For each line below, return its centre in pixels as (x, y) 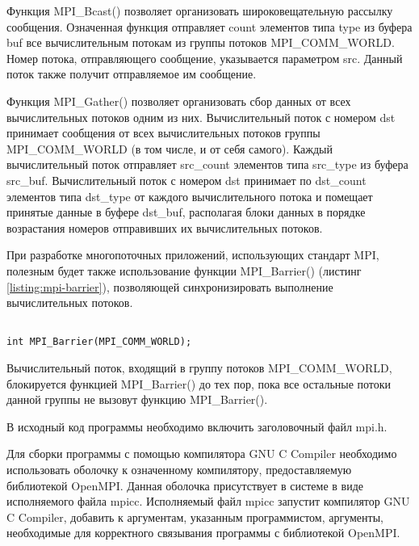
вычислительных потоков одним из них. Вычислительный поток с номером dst (201, 117)
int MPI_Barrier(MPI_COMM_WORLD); (99, 342)
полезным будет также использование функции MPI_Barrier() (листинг (184, 270)
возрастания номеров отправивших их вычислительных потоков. (165, 227)
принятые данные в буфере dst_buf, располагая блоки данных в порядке (186, 212)
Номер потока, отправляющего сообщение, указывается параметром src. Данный (205, 58)
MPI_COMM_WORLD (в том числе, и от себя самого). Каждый (170, 148)
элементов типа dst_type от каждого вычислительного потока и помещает (190, 196)
